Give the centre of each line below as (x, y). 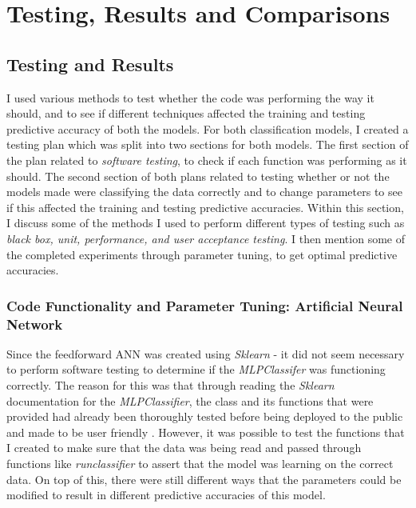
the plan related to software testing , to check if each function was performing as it (207, 160)
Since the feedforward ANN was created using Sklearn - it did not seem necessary (206, 353)
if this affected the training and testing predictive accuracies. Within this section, (205, 207)
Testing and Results (90, 64)
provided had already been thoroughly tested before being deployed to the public (205, 416)
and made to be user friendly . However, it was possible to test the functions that (206, 432)
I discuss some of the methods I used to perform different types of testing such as (206, 223)
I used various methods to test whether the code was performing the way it (190, 97)
